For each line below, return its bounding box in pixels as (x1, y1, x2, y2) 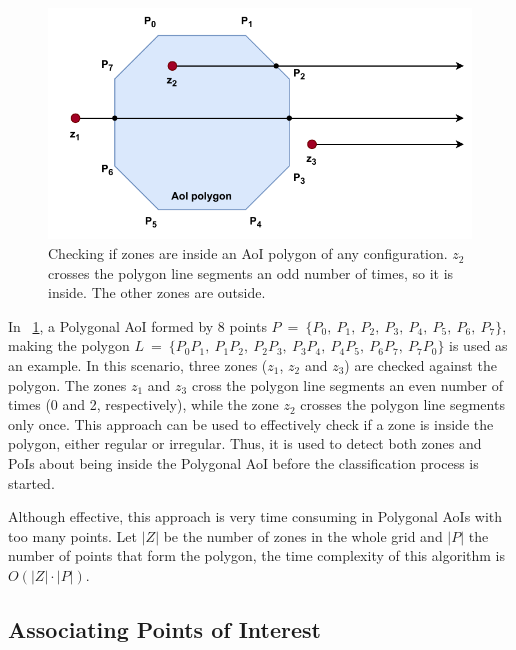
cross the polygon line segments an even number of (191, 374, 504, 395)
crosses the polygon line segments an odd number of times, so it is (48, 262, 454, 283)
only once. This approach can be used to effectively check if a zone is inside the (8, 413, 494, 434)
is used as (449, 335, 508, 356)
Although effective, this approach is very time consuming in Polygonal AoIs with (8, 506, 503, 527)
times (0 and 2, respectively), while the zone (8, 394, 279, 415)
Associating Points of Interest (8, 613, 321, 644)
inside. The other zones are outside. (48, 282, 266, 303)
